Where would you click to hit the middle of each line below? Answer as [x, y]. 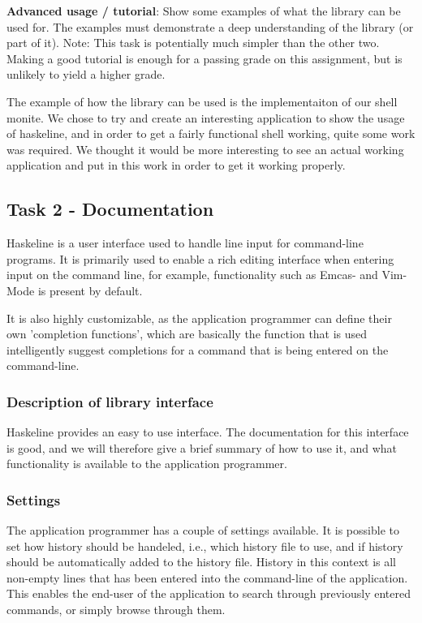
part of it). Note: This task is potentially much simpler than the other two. [193, 43]
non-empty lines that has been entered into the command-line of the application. [207, 577]
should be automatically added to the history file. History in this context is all [201, 562]
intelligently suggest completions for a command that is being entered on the [198, 349]
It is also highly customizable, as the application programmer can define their [199, 318]
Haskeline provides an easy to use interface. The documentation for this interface [208, 432]
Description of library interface [110, 401]
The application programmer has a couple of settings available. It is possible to [203, 530]
